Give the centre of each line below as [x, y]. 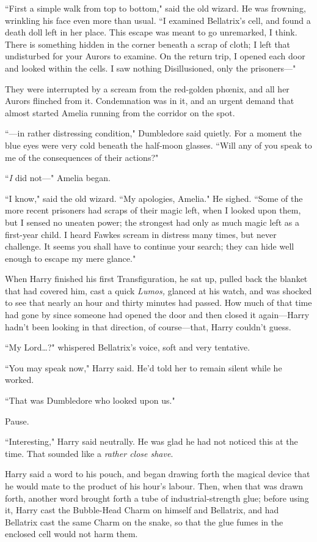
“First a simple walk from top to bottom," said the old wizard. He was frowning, [155, 8]
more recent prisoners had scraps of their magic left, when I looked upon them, [153, 210]
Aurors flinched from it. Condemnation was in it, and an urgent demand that [150, 101]
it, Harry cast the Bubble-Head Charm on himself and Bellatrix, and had [142, 510]
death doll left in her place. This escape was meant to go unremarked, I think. [151, 32]
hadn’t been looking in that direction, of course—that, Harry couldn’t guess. [148, 326]
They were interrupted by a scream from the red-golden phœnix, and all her [147, 88]
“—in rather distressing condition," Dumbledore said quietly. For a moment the [153, 133]
